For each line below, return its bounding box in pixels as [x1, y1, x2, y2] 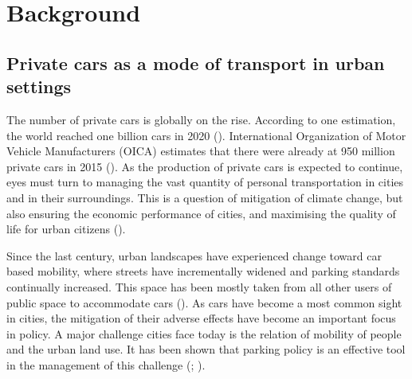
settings [6, 74, 72, 99]
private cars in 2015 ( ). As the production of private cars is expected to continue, [6, 158, 403, 174]
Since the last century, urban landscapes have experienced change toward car [6, 247, 382, 264]
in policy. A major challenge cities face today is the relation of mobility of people [6, 325, 402, 342]
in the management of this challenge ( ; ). [6, 356, 206, 373]
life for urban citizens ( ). [6, 221, 126, 237]
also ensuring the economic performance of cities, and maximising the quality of [6, 205, 396, 221]
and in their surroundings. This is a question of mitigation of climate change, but [6, 189, 403, 205]
